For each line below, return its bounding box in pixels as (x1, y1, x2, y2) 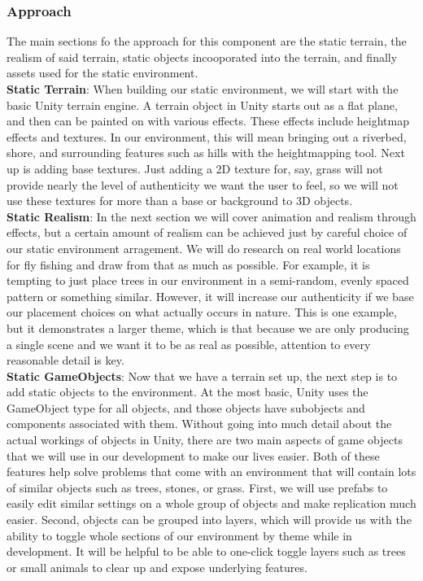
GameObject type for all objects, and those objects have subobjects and (7, 399, 365, 416)
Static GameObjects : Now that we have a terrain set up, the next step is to (7, 367, 398, 384)
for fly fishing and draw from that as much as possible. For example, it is (7, 256, 370, 273)
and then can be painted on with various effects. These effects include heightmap (7, 112, 409, 129)
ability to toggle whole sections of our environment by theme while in (7, 526, 352, 544)
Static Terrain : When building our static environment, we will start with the (7, 81, 399, 97)
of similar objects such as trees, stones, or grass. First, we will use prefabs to (7, 478, 388, 496)
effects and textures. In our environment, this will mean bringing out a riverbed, (7, 128, 407, 145)
